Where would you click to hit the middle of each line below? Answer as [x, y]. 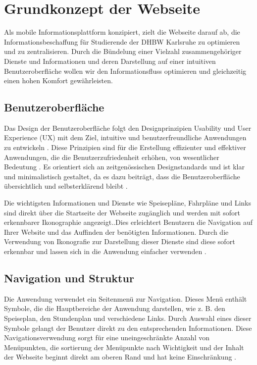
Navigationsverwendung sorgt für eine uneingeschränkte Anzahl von [107, 338]
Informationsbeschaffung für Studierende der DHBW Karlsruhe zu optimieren [122, 41]
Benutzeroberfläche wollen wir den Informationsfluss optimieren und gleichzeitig [125, 71]
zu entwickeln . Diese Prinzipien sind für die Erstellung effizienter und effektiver [125, 147]
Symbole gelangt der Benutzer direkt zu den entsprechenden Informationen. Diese [128, 328]
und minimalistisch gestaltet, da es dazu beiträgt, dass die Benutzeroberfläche [122, 176]
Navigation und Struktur [69, 278]
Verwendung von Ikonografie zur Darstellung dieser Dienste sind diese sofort [120, 241]
